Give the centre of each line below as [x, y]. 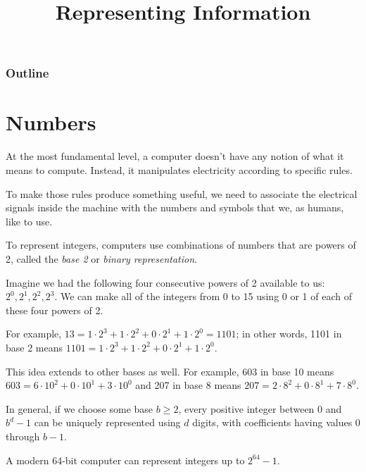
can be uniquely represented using [107, 422]
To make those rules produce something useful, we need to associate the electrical [182, 193]
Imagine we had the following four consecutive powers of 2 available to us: [165, 282]
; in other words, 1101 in [289, 334]
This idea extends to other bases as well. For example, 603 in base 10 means [170, 371]
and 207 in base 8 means [188, 385]
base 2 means [34, 347]
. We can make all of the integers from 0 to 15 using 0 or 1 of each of [203, 296]
